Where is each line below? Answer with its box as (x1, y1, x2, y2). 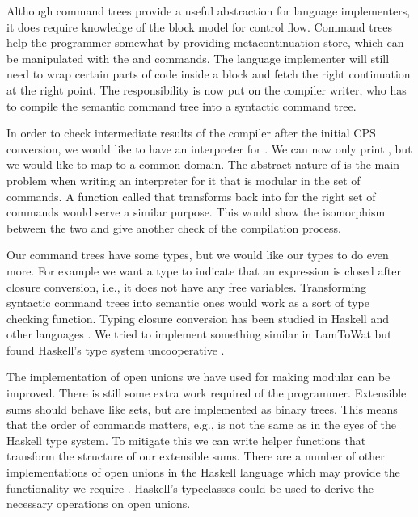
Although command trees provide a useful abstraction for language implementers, (6, 2, 411, 19)
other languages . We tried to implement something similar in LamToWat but (6, 326, 392, 343)
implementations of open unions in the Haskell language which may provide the (6, 464, 400, 481)
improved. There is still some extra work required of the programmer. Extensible (6, 385, 407, 401)
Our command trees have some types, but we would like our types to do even (6, 246, 389, 263)
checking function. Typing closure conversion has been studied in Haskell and (6, 309, 389, 326)
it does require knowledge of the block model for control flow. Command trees (6, 18, 393, 35)
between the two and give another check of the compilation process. (6, 219, 341, 236)
